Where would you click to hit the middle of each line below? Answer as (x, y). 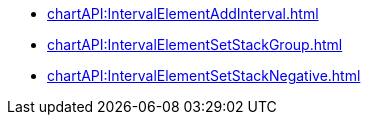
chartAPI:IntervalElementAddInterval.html (183, 13)
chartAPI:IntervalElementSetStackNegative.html (204, 75)
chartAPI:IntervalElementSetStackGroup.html (195, 44)
